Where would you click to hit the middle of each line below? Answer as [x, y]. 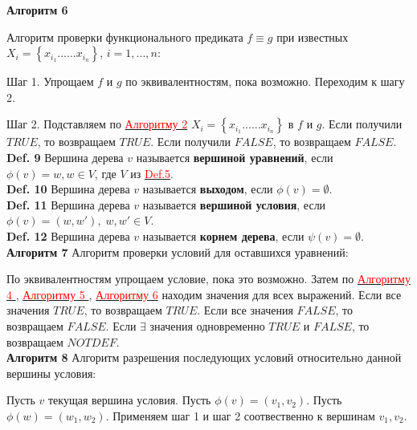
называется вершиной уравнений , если [235, 157]
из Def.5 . [152, 173]
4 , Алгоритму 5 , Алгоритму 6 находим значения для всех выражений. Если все [204, 294]
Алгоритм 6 [37, 10]
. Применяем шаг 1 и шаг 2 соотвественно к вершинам [240, 415]
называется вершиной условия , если [234, 204]
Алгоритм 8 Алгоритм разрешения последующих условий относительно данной [204, 357]
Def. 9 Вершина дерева [65, 157]
